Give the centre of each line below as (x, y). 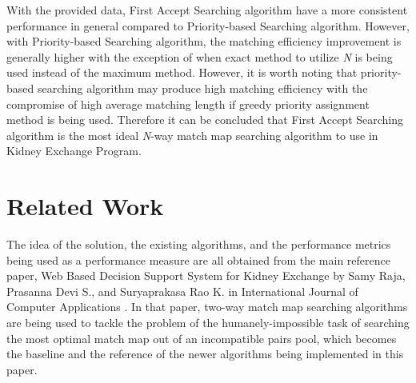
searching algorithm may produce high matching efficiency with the (202, 88)
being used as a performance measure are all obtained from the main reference (198, 259)
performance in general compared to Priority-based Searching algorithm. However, (208, 25)
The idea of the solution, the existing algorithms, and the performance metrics (199, 244)
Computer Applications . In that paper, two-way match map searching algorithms (207, 307)
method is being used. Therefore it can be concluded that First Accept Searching (205, 120)
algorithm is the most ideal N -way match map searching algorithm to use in (192, 135)
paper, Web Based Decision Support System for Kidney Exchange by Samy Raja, (206, 275)
